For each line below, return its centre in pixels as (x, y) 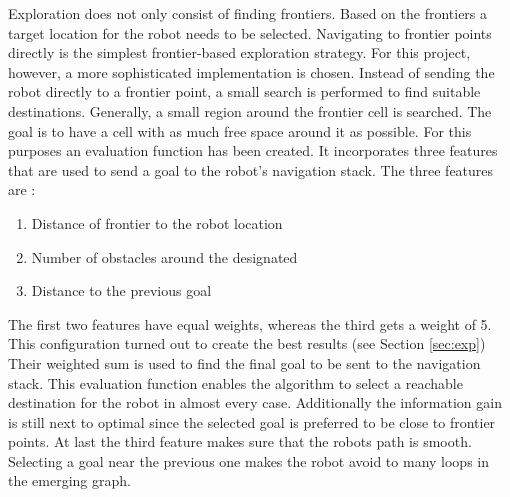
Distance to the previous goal (121, 290)
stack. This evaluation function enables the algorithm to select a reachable (235, 382)
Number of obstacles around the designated (164, 256)
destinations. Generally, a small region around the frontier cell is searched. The (250, 110)
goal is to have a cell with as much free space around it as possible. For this (240, 130)
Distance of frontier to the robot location (157, 222)
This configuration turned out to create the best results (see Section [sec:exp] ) (247, 343)
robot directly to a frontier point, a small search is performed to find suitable (244, 91)
